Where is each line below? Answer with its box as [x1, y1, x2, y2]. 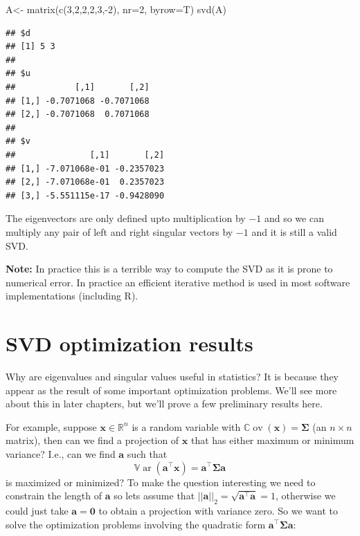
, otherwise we [275, 488, 336, 503]
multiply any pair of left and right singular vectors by [6, 224, 233, 239]
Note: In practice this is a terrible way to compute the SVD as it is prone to [6, 261, 333, 276]
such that [127, 446, 168, 461]
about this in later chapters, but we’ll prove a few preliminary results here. [6, 396, 323, 411]
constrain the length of [6, 488, 102, 503]
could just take [6, 503, 69, 517]
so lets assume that [114, 488, 195, 503]
